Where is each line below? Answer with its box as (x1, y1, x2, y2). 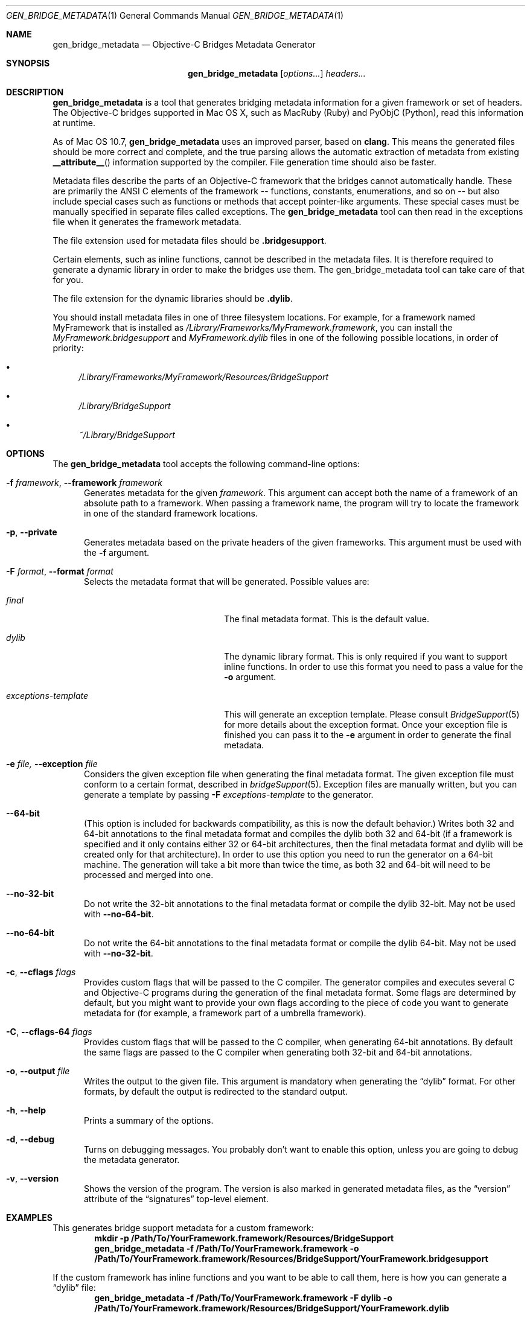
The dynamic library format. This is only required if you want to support (224, 651, 508, 661)
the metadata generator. (84, 1154, 180, 1165)
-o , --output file (6, 1066, 70, 1076)
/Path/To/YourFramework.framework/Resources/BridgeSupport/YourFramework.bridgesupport (94, 1253, 488, 1264)
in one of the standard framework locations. (84, 508, 258, 518)
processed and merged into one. (84, 870, 214, 880)
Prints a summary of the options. (84, 1115, 214, 1125)
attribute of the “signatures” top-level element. (84, 1194, 269, 1204)
